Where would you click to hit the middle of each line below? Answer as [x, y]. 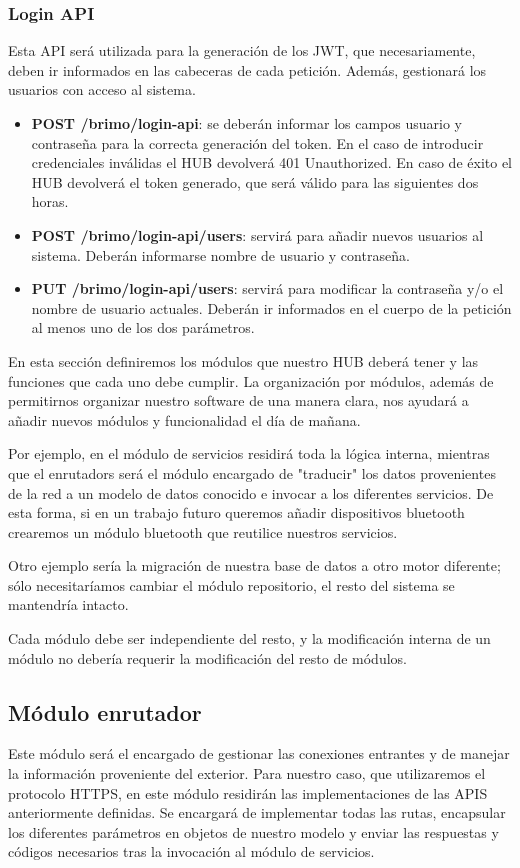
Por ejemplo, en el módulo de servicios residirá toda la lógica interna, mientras [249, 453]
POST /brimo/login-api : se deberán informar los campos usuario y [246, 123]
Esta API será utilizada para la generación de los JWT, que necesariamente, [242, 50]
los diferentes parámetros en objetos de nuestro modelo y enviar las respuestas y [253, 831]
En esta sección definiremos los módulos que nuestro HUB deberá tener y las [243, 360]
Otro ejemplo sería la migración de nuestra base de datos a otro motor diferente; [254, 565]
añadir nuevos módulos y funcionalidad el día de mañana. [184, 419]
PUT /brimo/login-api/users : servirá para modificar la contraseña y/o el [267, 288]
